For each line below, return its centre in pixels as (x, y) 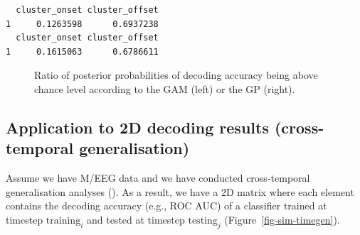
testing (203, 220)
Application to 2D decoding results (137, 127)
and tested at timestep (136, 219)
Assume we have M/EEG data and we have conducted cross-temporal (158, 178)
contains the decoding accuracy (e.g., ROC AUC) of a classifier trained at (166, 206)
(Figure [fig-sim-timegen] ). (282, 219)
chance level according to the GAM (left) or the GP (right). (165, 88)
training (63, 220)
